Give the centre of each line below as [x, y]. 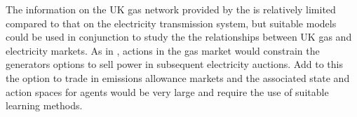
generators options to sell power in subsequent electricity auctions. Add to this [174, 64]
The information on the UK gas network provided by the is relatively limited [171, 9]
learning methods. [44, 105]
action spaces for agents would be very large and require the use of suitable [167, 91]
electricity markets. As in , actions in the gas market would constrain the [163, 50]
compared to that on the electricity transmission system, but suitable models [171, 23]
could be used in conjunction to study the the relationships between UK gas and [179, 37]
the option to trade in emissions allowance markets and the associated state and [178, 77]
